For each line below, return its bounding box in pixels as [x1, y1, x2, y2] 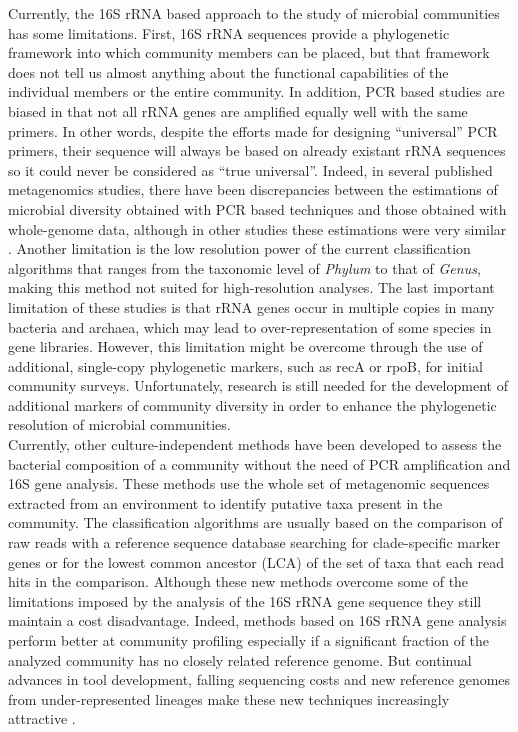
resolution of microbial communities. [8, 414, 231, 435]
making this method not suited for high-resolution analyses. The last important [8, 277, 495, 298]
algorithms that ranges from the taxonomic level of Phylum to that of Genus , [8, 257, 481, 278]
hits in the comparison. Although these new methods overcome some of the [8, 571, 469, 592]
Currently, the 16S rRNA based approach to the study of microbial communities [8, 3, 500, 23]
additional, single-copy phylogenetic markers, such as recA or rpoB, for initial [8, 355, 483, 376]
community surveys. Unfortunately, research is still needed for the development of [8, 375, 508, 396]
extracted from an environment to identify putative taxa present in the [8, 492, 443, 513]
